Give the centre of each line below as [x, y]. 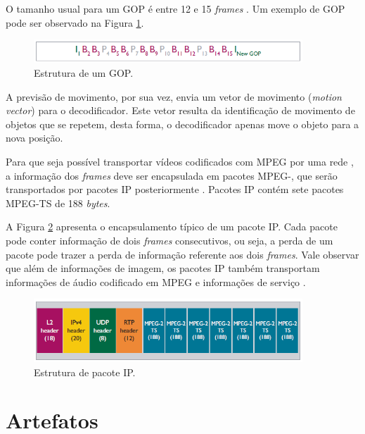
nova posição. [34, 138]
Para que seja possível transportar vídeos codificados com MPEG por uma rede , [180, 162]
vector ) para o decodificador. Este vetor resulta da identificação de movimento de [180, 110]
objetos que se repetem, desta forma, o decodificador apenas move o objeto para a [182, 124]
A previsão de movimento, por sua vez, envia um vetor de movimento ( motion [174, 96]
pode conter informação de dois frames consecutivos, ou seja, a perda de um [169, 240]
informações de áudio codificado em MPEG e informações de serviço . [156, 281]
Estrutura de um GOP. [84, 73]
